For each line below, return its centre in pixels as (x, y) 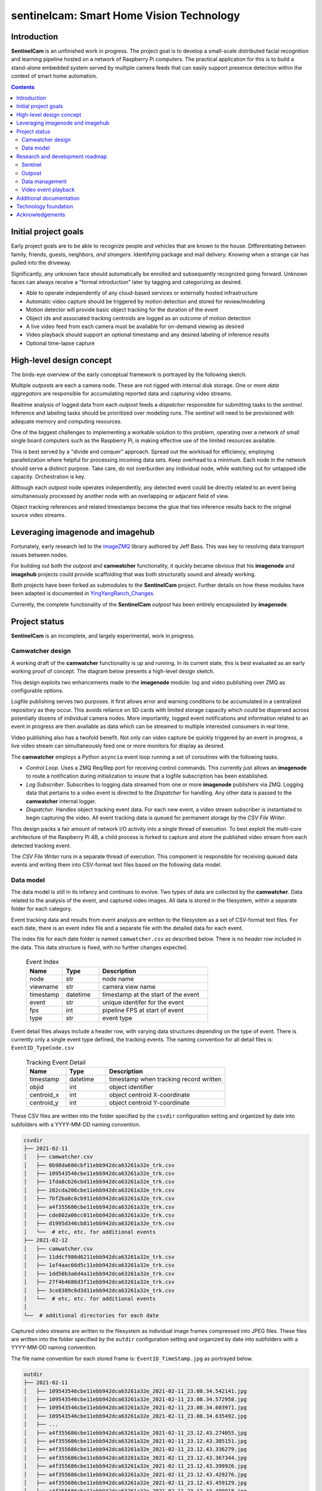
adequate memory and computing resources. (66, 421)
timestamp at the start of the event (151, 994)
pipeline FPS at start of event (143, 1010)
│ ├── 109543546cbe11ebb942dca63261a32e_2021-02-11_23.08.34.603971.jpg (135, 1408)
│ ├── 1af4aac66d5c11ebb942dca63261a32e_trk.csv (99, 1265)
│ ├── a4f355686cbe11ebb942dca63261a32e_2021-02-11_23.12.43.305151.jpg (135, 1441)
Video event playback (48, 190)
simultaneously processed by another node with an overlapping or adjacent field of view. (120, 496)
